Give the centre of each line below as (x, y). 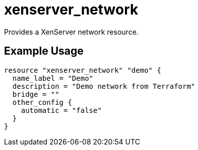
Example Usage (44, 51)
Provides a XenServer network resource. (71, 32)
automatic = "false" (61, 110)
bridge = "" (36, 94)
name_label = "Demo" (53, 78)
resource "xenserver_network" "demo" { (83, 70)
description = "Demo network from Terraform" (104, 86)
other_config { (42, 102)
